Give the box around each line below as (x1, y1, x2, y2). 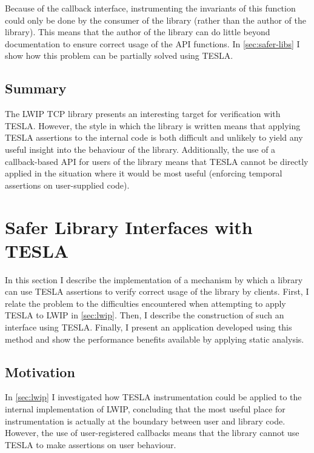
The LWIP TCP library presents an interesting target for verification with (5, 107, 281, 120)
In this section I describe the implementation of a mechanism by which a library (5, 273, 303, 286)
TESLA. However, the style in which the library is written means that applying (5, 119, 301, 132)
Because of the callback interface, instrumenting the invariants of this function (5, 2, 296, 14)
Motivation (5, 362, 75, 381)
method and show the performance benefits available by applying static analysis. (5, 332, 304, 345)
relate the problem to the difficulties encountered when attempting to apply (5, 297, 286, 309)
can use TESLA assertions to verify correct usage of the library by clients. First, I (5, 285, 309, 298)
